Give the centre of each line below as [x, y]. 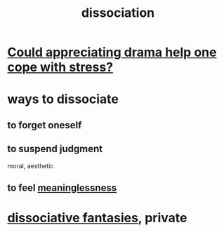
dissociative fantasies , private [97, 218]
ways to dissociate [63, 99]
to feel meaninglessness [62, 187]
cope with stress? [60, 67]
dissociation [118, 13]
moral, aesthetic [31, 165]
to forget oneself [45, 125]
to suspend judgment [55, 149]
